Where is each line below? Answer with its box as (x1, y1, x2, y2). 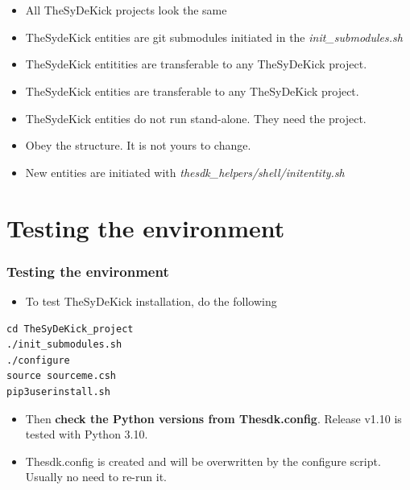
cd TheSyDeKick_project (6, 323, 134, 335)
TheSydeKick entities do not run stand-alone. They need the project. (25, 109, 367, 126)
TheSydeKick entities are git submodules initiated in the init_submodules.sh (25, 28, 403, 45)
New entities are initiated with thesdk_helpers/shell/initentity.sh (25, 163, 345, 180)
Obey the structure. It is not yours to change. (25, 137, 251, 154)
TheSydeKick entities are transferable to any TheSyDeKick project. (25, 82, 359, 99)
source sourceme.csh (6, 370, 117, 382)
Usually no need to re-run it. (25, 468, 167, 485)
